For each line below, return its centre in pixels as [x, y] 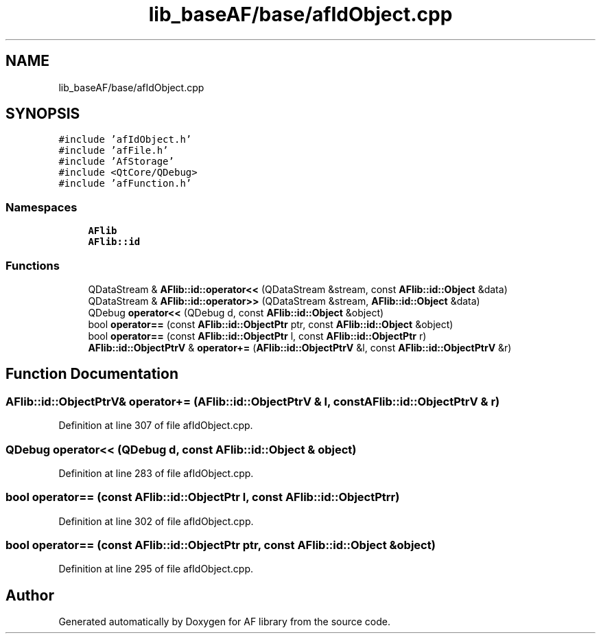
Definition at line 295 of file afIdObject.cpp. [156, 569]
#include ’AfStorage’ [116, 162]
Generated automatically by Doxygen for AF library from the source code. [225, 622]
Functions [33, 265]
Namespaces [42, 207]
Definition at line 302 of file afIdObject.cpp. [156, 521]
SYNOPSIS [43, 114]
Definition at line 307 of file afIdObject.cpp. [156, 426]
